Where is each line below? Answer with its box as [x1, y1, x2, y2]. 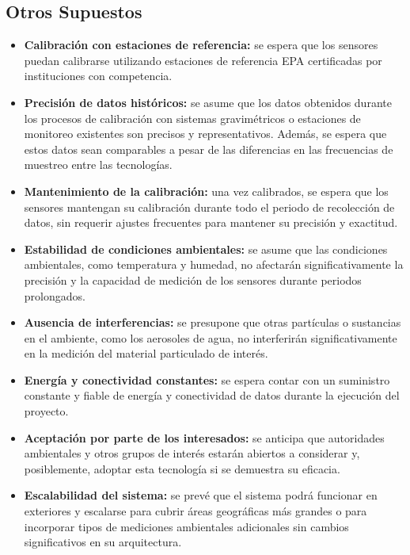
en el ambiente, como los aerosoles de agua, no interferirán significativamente [24, 329, 397, 346]
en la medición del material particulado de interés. [24, 345, 268, 362]
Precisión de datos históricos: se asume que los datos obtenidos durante [24, 94, 392, 110]
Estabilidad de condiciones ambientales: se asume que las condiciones [24, 240, 388, 257]
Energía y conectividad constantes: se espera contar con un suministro [24, 371, 390, 388]
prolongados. [24, 287, 85, 304]
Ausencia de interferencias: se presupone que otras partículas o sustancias [24, 314, 401, 331]
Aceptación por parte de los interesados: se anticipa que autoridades [24, 429, 385, 446]
